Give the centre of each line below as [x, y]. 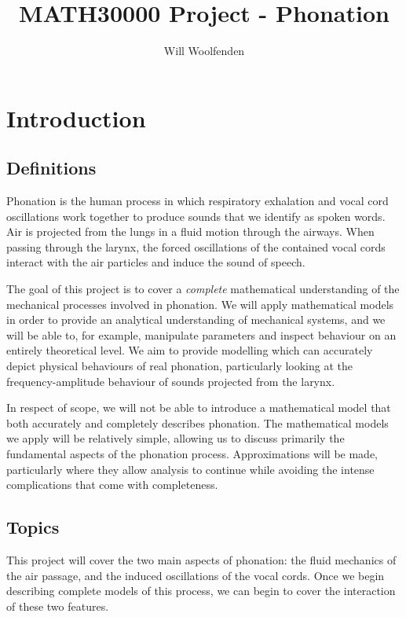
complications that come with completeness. [112, 485]
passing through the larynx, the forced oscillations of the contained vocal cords [196, 246]
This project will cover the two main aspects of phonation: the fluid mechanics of [201, 560]
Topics [33, 527]
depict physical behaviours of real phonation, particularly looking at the [179, 366]
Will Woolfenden [204, 51]
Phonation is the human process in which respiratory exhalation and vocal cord [198, 201]
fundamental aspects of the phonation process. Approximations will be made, [192, 454]
